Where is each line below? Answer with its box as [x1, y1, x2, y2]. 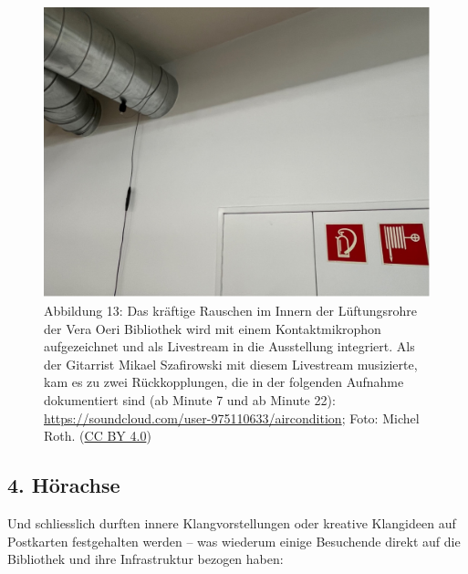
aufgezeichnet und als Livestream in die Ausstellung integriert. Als [44, 337, 415, 356]
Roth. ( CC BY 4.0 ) [44, 426, 151, 445]
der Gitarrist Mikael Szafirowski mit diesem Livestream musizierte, [44, 354, 418, 373]
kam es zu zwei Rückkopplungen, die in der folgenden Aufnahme [44, 372, 404, 391]
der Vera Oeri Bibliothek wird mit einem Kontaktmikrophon [44, 318, 381, 338]
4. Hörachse [7, 471, 120, 499]
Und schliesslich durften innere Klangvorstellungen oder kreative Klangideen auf [7, 513, 456, 532]
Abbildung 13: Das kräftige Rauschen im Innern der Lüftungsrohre [44, 301, 418, 319]
